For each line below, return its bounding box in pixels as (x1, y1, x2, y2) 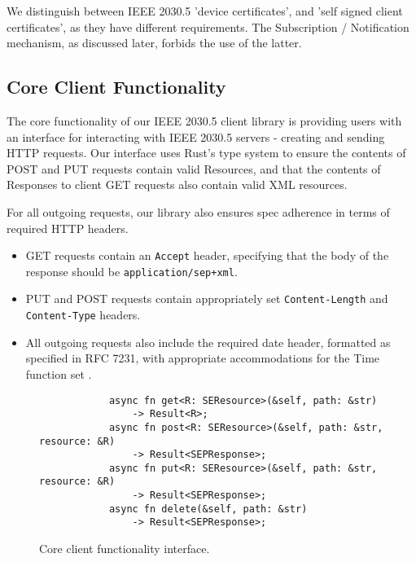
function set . (25, 365, 92, 382)
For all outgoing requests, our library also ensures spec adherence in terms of (7, 203, 390, 220)
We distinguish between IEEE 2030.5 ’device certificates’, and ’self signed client (7, 2, 403, 19)
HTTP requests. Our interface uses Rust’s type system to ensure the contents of (7, 144, 406, 161)
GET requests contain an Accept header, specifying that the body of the (25, 247, 389, 264)
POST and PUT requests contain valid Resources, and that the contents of (7, 160, 381, 177)
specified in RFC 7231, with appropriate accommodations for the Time (25, 349, 380, 367)
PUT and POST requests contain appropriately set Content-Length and (25, 290, 388, 307)
